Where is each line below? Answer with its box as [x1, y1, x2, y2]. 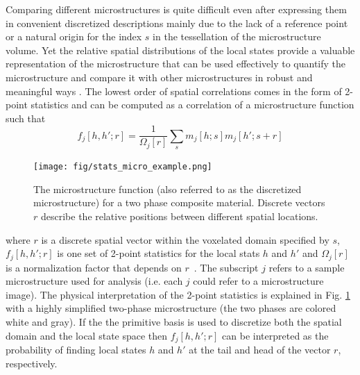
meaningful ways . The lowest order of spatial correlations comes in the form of [6, 83, 342, 98]
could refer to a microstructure [193, 274, 324, 288]
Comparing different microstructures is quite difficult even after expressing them [6, 2, 347, 16]
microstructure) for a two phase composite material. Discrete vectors [33, 195, 325, 210]
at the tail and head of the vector [189, 342, 331, 357]
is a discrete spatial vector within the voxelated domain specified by [41, 232, 329, 247]
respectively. [6, 356, 58, 370]
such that [6, 110, 46, 125]
